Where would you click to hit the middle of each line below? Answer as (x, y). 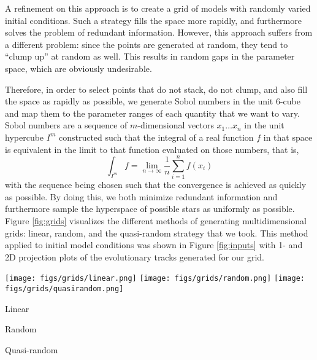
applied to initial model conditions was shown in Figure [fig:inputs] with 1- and (154, 245)
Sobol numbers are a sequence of (66, 125)
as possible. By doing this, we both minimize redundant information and (141, 196)
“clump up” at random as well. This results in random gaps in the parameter (150, 56)
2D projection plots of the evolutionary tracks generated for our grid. (135, 256)
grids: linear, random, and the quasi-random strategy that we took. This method (157, 233)
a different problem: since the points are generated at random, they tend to (147, 44)
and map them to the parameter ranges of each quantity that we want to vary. (152, 113)
